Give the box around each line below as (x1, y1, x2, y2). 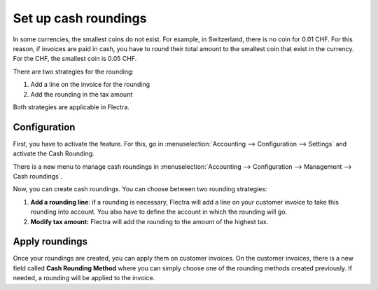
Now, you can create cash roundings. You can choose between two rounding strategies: (13, 185, 267, 193)
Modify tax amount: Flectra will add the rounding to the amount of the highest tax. (30, 217, 269, 226)
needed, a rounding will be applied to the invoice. (13, 274, 155, 282)
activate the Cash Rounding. (13, 149, 94, 158)
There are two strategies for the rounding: (13, 67, 134, 76)
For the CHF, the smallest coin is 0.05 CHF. (13, 55, 137, 63)
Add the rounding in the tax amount (30, 90, 133, 98)
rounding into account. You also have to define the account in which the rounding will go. (30, 207, 288, 216)
